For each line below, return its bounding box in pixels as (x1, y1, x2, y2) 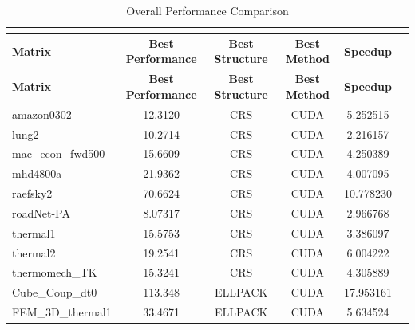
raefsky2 (12, 185, 53, 202)
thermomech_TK (12, 264, 97, 281)
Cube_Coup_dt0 (12, 284, 97, 301)
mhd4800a (12, 165, 62, 182)
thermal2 (12, 244, 56, 261)
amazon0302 (12, 105, 72, 122)
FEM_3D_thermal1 (12, 304, 112, 320)
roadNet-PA (12, 204, 70, 221)
